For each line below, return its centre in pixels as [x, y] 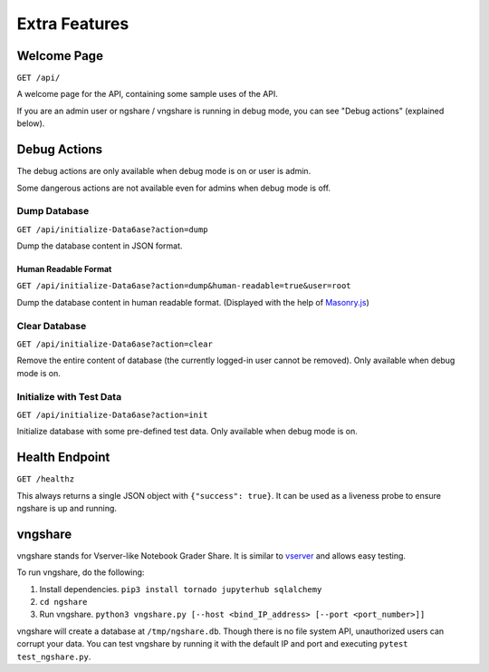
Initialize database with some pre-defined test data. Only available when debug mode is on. [187, 432]
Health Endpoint [63, 458]
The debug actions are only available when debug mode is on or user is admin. [164, 171]
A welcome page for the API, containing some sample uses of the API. [147, 94]
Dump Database [53, 211]
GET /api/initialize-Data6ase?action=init [112, 414]
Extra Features [73, 24]
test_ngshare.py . [54, 657]
